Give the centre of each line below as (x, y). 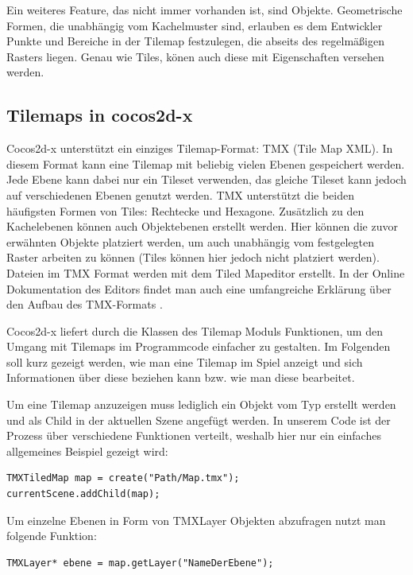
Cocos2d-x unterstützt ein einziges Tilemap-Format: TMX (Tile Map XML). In (200, 148)
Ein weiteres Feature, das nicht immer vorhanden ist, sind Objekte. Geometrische (205, 10)
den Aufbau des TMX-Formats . (85, 304)
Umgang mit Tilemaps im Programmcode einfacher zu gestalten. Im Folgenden (199, 346)
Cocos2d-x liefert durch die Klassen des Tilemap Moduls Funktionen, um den (195, 330)
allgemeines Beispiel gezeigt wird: (87, 451)
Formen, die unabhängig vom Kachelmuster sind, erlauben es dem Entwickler (195, 25)
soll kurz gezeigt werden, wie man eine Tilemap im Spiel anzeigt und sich (185, 361)
